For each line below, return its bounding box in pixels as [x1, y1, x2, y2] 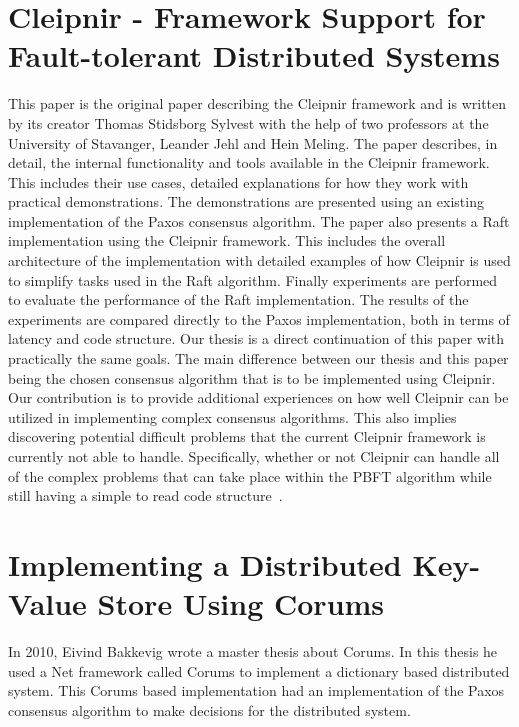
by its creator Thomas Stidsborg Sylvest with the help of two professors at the [8, 112, 489, 133]
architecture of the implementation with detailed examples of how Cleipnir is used [8, 250, 511, 271]
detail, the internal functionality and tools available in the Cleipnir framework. [8, 152, 490, 173]
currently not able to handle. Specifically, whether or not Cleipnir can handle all [8, 446, 500, 466]
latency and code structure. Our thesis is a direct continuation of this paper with [8, 328, 505, 349]
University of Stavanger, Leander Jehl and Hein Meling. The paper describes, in [8, 132, 498, 153]
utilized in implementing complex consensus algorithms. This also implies [8, 406, 457, 427]
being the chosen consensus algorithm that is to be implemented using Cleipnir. [8, 367, 496, 388]
